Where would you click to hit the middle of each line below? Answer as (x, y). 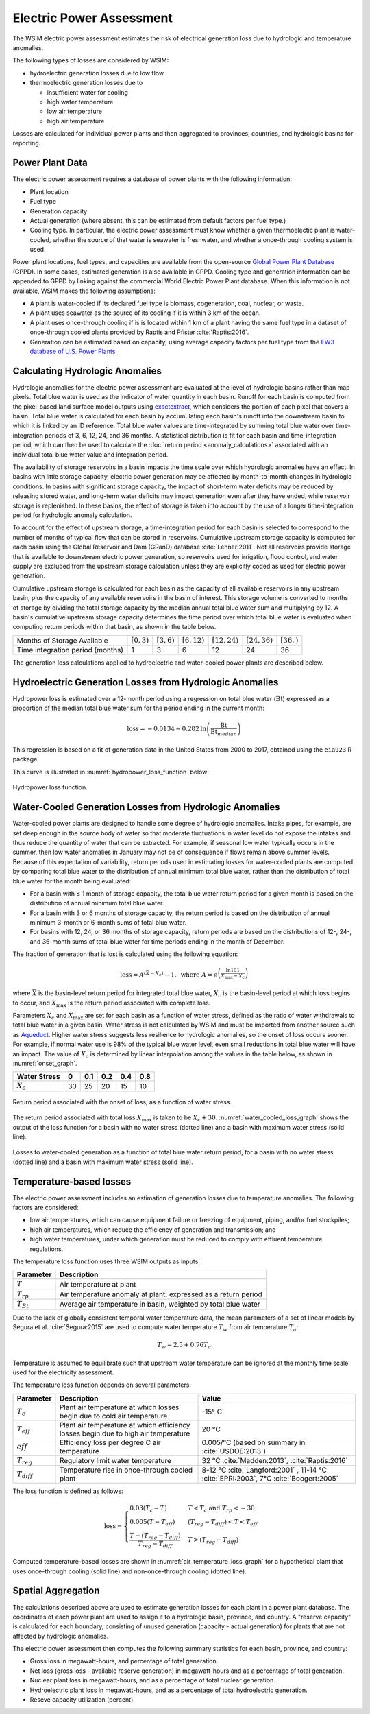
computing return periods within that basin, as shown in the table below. (114, 627)
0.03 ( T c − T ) (148, 1509)
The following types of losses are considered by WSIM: (91, 60)
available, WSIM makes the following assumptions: (84, 291)
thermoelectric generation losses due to (86, 83)
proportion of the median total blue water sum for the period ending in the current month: (139, 708)
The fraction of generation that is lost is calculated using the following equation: (125, 954)
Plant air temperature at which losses (119, 1407)
